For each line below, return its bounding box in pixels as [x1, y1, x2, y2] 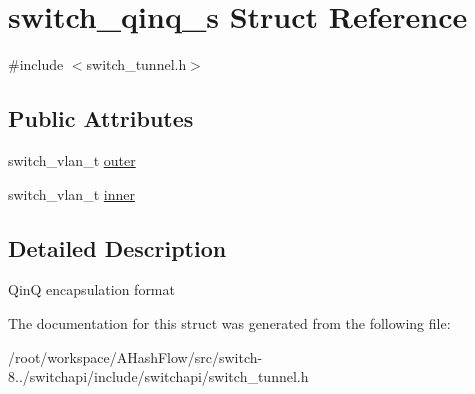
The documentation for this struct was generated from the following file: [8, 312, 451, 333]
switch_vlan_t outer [8, 149, 136, 170]
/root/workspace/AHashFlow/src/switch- [8, 346, 263, 367]
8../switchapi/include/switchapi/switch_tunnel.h [8, 366, 309, 387]
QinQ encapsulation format [8, 279, 175, 300]
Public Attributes [8, 103, 194, 134]
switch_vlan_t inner [8, 183, 135, 204]
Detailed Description [8, 232, 227, 263]
